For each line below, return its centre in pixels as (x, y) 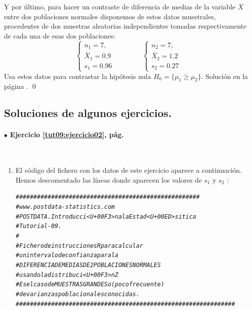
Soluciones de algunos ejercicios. (88, 113)
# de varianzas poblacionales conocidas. (78, 294)
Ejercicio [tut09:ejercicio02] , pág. (67, 135)
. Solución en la (225, 76)
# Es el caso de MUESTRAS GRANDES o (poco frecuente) (90, 285)
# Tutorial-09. (39, 226)
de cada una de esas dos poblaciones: (60, 35)
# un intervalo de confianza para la (67, 255)
